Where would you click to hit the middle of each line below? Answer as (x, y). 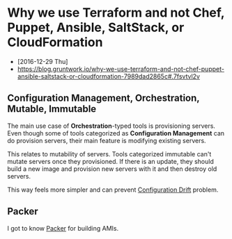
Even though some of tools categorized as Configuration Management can (116, 133)
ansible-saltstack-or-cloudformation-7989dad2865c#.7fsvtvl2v (109, 76)
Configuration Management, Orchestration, (103, 98)
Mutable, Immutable (52, 109)
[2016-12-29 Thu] (42, 61)
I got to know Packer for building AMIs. (63, 228)
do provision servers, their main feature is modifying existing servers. (107, 140)
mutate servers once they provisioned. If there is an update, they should (110, 161)
